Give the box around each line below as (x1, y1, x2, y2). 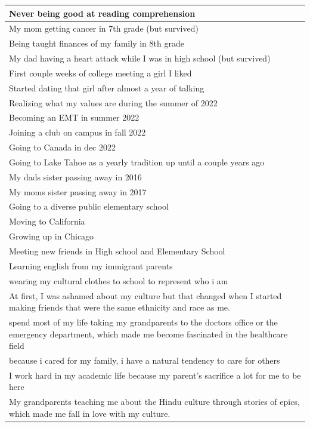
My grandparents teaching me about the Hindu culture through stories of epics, (9, 395, 300, 408)
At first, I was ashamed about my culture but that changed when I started (9, 289, 282, 302)
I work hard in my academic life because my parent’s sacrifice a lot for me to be (9, 368, 301, 381)
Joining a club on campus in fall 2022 (9, 126, 146, 139)
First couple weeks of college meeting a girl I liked (9, 66, 192, 79)
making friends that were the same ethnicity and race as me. (9, 301, 230, 314)
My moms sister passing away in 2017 (9, 185, 147, 198)
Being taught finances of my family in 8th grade (9, 37, 184, 50)
